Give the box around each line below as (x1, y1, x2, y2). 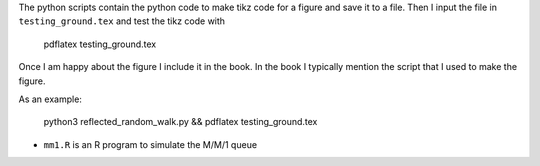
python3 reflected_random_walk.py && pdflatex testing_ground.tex (43, 116, 318, 128)
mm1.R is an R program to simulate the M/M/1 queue (43, 138, 258, 150)
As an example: (18, 93, 82, 105)
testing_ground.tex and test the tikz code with (18, 15, 225, 27)
